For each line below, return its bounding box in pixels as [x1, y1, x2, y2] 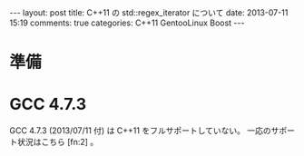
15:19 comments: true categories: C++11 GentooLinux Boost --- [9, 17, 245, 28]
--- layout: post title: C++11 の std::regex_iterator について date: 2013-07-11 [9, 7, 289, 18]
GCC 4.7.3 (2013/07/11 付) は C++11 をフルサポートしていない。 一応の [9, 125, 271, 136]
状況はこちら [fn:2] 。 [16, 137, 99, 148]
